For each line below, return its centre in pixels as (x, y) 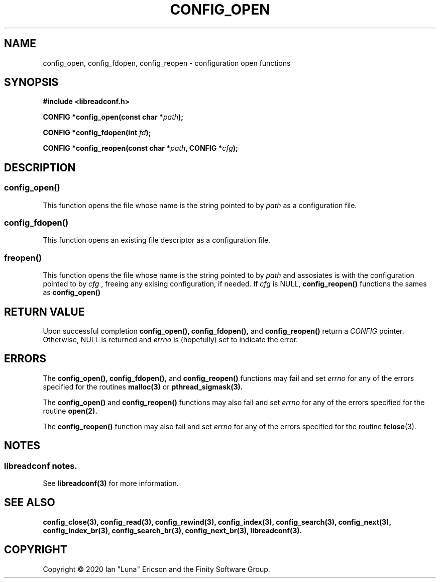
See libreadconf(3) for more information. (111, 483)
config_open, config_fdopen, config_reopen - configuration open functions (167, 63)
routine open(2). (70, 411)
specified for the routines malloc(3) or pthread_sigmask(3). (143, 386)
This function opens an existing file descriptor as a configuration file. (157, 240)
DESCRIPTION (40, 167)
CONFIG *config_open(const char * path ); (113, 117)
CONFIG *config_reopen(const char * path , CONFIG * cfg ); (140, 148)
